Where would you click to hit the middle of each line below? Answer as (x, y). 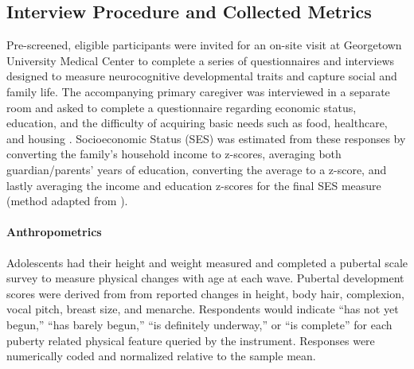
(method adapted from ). (67, 201)
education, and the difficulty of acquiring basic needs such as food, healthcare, (197, 123)
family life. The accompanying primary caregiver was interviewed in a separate (198, 91)
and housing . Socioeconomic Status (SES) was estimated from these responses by (206, 138)
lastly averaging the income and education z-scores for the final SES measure (194, 185)
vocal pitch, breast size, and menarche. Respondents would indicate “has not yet (203, 309)
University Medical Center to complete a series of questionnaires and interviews (201, 60)
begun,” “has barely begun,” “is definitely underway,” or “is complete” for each (199, 324)
